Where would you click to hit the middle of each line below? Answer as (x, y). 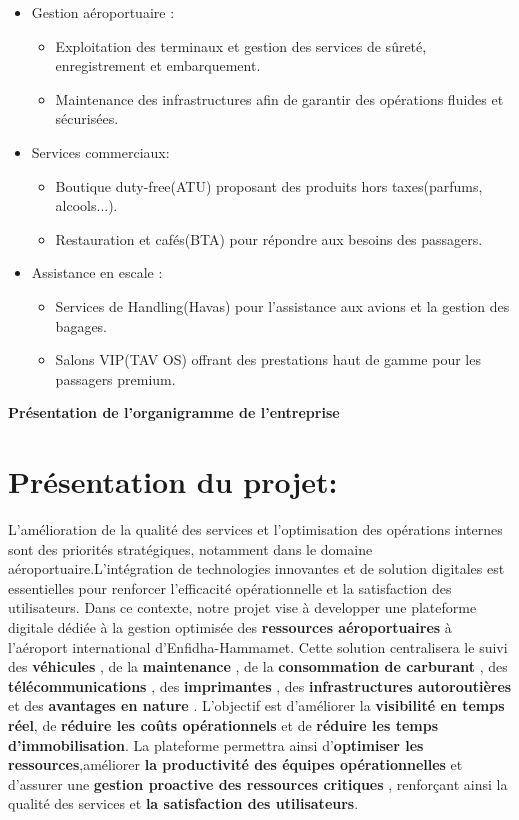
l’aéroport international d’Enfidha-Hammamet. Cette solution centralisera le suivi (258, 646)
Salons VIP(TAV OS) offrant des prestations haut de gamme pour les (268, 359)
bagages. (81, 325)
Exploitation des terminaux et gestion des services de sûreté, (241, 45)
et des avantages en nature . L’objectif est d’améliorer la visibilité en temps (256, 705)
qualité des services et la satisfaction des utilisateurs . (183, 803)
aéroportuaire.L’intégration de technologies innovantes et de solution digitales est (256, 568)
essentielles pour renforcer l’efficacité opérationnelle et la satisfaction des (230, 587)
